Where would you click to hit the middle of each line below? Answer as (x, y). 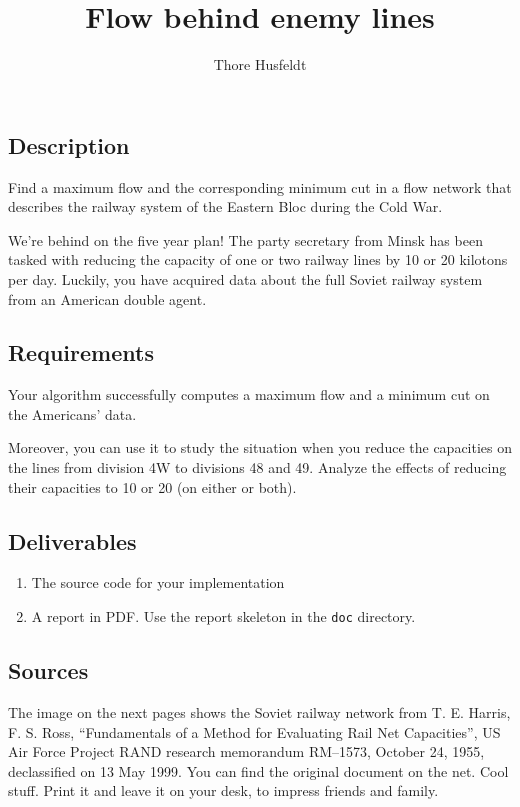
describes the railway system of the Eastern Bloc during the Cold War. (225, 206)
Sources (48, 670)
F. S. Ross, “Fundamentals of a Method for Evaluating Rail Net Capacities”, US (254, 731)
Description (69, 144)
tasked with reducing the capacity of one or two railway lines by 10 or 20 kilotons (258, 259)
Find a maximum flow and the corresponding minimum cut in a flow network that (260, 186)
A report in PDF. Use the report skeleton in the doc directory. (223, 616)
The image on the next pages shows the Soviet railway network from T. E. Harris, (259, 711)
